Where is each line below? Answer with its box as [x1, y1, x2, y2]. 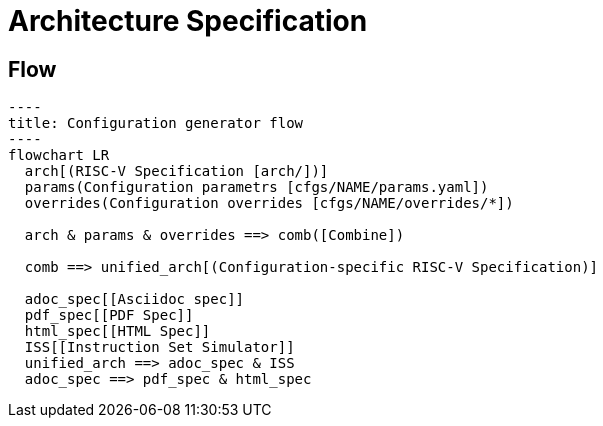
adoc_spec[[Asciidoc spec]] [24, 291, 245, 308]
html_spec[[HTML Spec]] [24, 323, 211, 340]
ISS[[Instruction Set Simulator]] [24, 339, 295, 356]
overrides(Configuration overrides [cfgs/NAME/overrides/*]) [24, 195, 514, 212]
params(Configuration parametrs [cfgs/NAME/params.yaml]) [24, 179, 489, 196]
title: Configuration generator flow [8, 115, 304, 132]
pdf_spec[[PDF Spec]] [24, 307, 194, 324]
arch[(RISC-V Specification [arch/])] [24, 163, 329, 180]
